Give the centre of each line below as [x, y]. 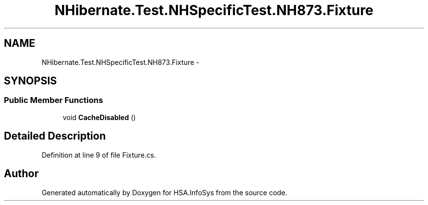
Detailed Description [55, 136]
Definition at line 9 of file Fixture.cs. [99, 155]
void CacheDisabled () [99, 117]
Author [21, 174]
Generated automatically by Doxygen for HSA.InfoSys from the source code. [164, 192]
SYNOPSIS [31, 81]
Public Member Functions [53, 100]
